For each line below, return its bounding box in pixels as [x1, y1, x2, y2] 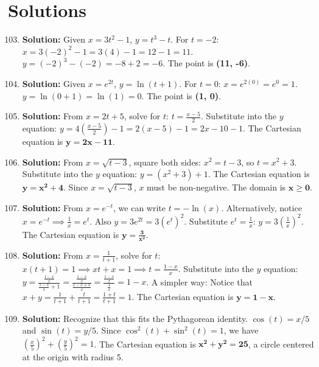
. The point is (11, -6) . [163, 57, 250, 69]
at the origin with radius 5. [22, 351, 124, 363]
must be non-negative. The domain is [147, 181, 286, 194]
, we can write [113, 201, 166, 214]
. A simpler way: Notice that [146, 275, 253, 288]
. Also [89, 214, 111, 227]
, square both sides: [128, 155, 202, 168]
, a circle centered [248, 337, 314, 350]
